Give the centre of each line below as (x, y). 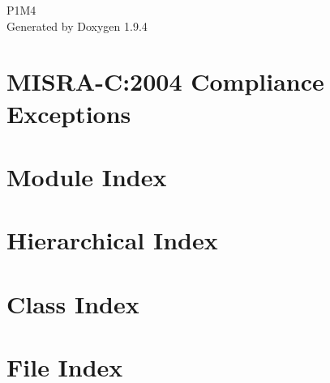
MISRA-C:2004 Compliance (165, 81)
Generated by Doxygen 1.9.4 (77, 26)
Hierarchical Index (112, 240)
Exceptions (69, 113)
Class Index (73, 303)
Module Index (87, 176)
